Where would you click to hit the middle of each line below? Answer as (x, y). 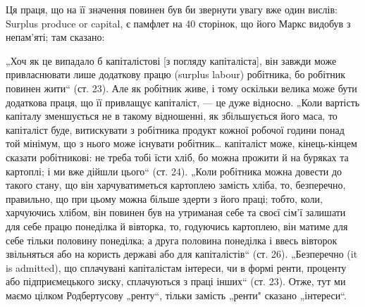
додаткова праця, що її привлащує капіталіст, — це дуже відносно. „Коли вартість (183, 102)
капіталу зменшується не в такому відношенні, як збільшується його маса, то (172, 116)
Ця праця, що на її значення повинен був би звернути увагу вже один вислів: (172, 9)
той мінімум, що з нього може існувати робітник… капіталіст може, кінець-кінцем (181, 143)
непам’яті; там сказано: (55, 37)
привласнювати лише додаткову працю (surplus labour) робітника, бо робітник (175, 74)
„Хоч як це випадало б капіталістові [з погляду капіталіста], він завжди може (171, 60)
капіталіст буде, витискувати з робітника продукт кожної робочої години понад (175, 129)
